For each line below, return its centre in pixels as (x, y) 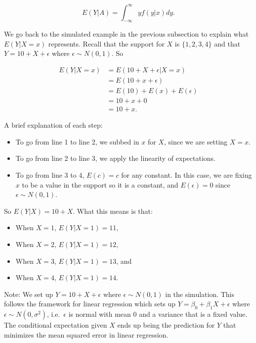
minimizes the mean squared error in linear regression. (86, 334)
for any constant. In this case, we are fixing (187, 175)
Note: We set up (29, 294)
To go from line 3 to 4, (50, 175)
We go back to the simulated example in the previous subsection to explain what (126, 34)
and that (227, 43)
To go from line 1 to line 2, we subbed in (77, 141)
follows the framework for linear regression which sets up (90, 304)
